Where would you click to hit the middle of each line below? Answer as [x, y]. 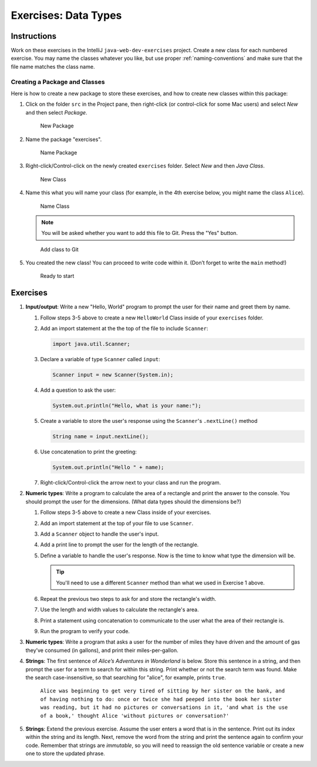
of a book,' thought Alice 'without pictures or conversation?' [135, 716]
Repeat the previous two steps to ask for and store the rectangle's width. [128, 598]
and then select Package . [56, 112]
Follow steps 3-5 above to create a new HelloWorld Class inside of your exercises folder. [152, 318]
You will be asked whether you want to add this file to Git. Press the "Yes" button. [139, 233]
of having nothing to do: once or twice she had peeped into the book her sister [161, 699]
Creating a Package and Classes [58, 82]
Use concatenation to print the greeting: [89, 452]
